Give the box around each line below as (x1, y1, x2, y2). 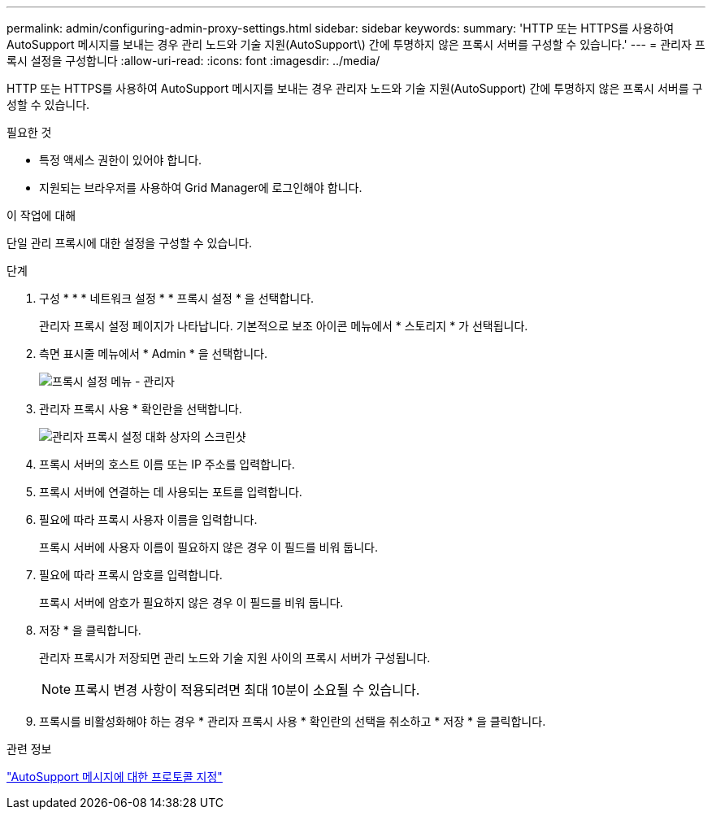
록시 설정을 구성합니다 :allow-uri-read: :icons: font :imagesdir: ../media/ (7, 54, 380, 68)
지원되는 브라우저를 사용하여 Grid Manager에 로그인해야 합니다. (39, 181, 363, 194)
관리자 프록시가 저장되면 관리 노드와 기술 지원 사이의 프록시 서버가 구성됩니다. (39, 651, 431, 665)
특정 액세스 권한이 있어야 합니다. (39, 153, 202, 167)
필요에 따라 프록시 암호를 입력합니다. (39, 568, 223, 582)
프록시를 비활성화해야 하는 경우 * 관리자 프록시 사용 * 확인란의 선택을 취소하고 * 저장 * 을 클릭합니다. (39, 714, 546, 728)
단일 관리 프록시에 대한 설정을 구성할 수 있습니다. (7, 236, 253, 250)
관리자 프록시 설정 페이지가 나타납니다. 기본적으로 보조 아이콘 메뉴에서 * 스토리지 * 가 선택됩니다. (39, 319, 528, 333)
